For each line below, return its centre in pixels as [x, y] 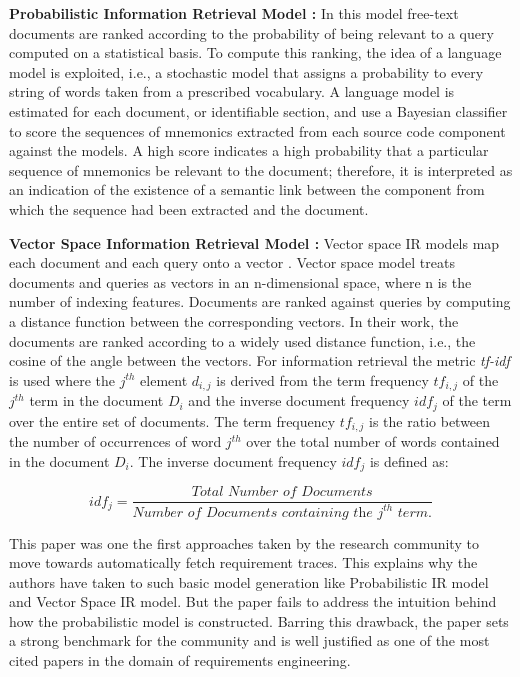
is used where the [62, 379]
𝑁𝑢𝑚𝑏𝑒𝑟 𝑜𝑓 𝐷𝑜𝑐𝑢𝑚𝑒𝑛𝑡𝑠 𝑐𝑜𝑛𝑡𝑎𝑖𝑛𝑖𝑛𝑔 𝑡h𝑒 [252, 512]
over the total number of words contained [373, 441]
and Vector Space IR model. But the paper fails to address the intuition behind [253, 601]
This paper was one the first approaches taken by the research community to [244, 542]
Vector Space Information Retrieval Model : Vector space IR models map [254, 242]
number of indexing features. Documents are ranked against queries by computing [260, 301]
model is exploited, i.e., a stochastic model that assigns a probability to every [246, 71]
